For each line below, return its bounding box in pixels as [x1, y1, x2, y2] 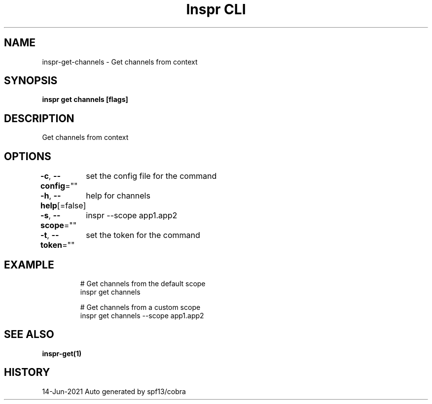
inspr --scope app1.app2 [86, 210, 178, 221]
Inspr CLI [186, 1, 246, 18]
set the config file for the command [86, 171, 217, 181]
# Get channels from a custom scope [80, 303, 201, 311]
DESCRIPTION [4, 112, 74, 125]
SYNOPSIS [4, 74, 58, 87]
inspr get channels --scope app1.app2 [80, 311, 204, 320]
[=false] [57, 201, 86, 211]
